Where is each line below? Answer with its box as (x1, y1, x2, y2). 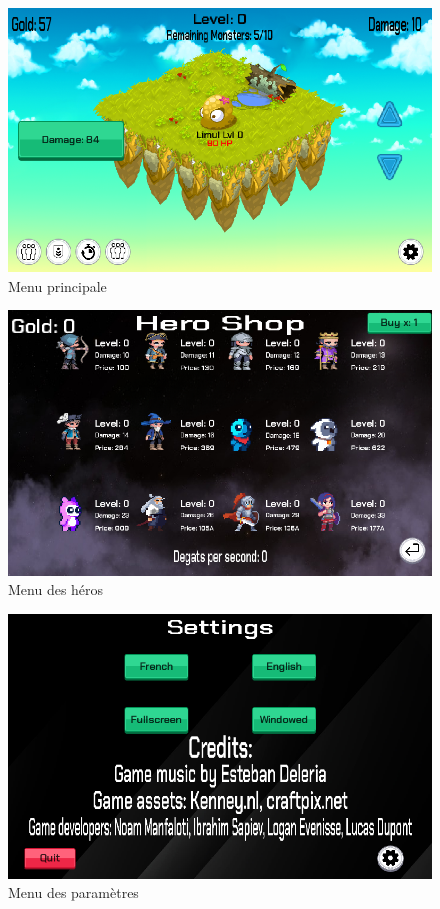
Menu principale (8, 275, 107, 296)
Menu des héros (8, 579, 104, 600)
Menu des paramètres (8, 882, 139, 903)
